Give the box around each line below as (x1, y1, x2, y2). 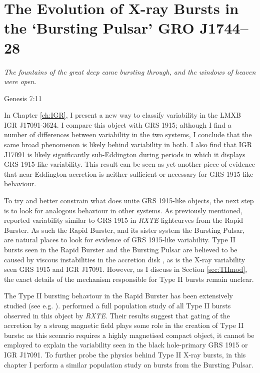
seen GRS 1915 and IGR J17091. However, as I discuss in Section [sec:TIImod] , (4, 264, 247, 274)
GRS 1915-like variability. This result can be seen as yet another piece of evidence (4, 159, 255, 169)
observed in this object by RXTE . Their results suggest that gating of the (4, 310, 230, 320)
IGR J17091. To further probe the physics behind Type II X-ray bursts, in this (4, 349, 246, 359)
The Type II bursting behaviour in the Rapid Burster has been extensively (4, 290, 233, 301)
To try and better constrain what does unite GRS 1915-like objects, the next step (4, 195, 254, 206)
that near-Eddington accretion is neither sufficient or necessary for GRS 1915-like (4, 168, 253, 179)
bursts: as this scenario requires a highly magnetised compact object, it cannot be (4, 329, 254, 340)
